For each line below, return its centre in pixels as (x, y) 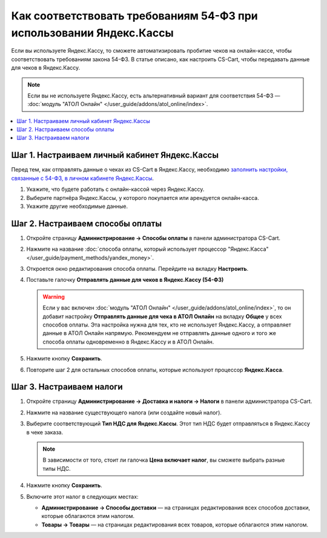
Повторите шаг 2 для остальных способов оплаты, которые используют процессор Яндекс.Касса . (155, 370)
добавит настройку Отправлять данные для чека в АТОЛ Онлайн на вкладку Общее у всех (162, 316)
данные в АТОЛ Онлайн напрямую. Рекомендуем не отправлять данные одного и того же (160, 333)
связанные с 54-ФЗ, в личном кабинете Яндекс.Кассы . (83, 178)
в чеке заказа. (45, 432)
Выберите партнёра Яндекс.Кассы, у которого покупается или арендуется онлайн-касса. (143, 198)
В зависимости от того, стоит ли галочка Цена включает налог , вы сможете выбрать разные (164, 460)
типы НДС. (57, 468)
